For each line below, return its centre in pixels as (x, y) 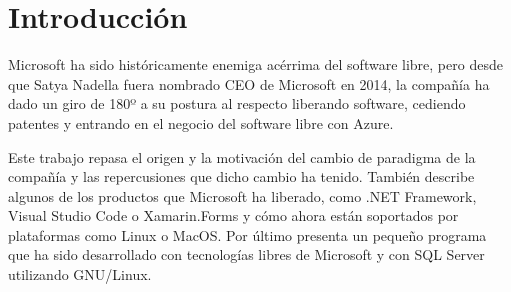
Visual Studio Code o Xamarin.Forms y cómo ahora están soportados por (233, 215)
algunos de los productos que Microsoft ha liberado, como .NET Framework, (242, 195)
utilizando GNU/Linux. (80, 274)
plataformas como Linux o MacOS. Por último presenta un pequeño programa (247, 234)
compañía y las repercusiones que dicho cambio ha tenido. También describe (241, 176)
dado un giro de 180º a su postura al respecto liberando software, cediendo (237, 103)
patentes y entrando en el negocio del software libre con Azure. (201, 122)
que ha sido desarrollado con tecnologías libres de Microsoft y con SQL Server (246, 254)
